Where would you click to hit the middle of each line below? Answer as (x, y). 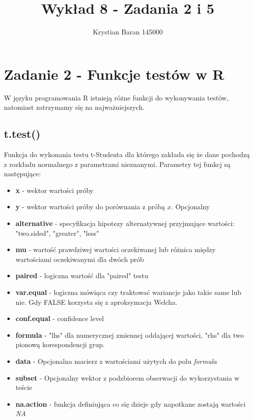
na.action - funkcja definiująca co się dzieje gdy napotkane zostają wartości (130, 404)
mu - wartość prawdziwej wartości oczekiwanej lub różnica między (115, 249)
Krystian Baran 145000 (128, 32)
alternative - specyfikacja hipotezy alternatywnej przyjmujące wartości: (125, 223)
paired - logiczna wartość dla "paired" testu (82, 275)
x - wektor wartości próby (55, 190)
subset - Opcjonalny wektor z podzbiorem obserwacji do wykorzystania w (127, 377)
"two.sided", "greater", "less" (57, 233)
